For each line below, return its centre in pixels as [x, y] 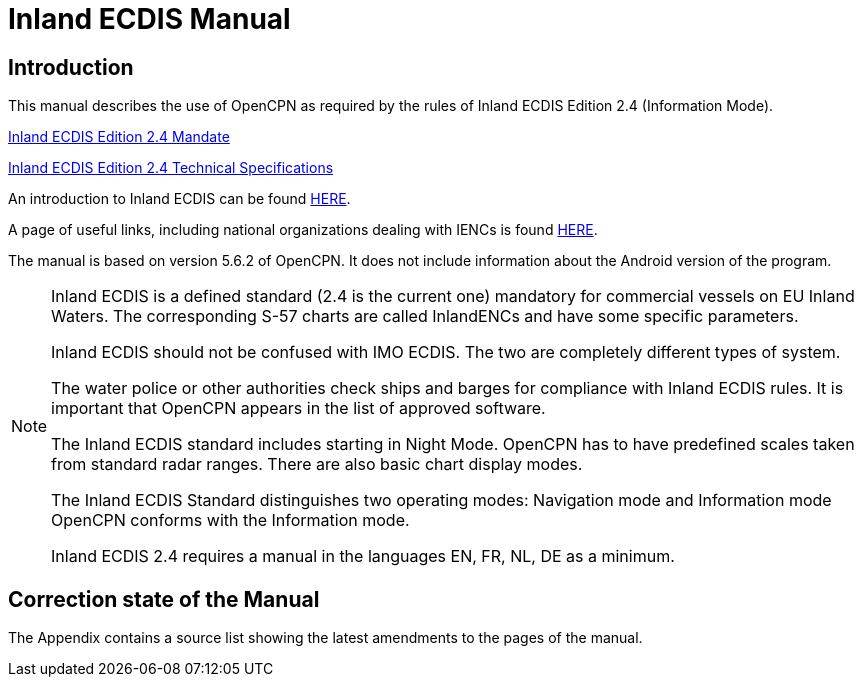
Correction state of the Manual [164, 599]
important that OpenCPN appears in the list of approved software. [298, 408]
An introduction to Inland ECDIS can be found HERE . [179, 199]
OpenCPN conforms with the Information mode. [230, 520]
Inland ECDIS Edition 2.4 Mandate [119, 137]
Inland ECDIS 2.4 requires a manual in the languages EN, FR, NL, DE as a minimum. [363, 556]
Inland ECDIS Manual [149, 19]
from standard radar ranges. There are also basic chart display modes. [317, 464]
